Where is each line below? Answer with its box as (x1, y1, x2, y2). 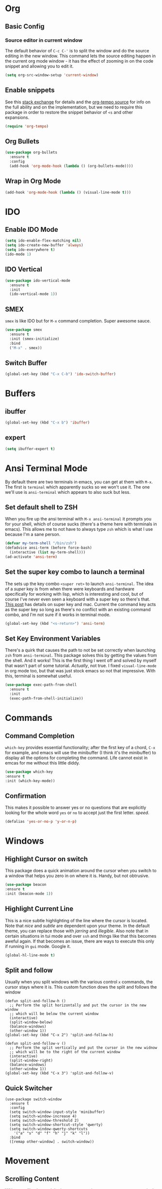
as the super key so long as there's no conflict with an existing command (5, 606, 151, 612)
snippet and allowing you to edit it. (5, 63, 74, 69)
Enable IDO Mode (5, 226, 58, 234)
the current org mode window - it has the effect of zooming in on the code (5, 58, 154, 64)
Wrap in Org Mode (5, 177, 62, 185)
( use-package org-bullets (5, 150, 57, 155)
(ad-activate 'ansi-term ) (5, 554, 57, 559)
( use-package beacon (5, 882, 47, 887)
